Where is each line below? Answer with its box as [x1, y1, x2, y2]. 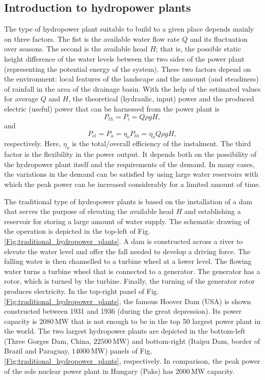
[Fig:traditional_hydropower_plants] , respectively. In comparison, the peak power [4, 356, 260, 366]
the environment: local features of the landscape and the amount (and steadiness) [4, 73, 259, 84]
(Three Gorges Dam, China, [4, 335, 92, 346]
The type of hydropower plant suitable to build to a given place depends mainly [4, 23, 254, 34]
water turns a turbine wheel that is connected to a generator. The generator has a [4, 265, 260, 276]
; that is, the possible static [155, 43, 241, 54]
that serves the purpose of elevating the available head [4, 206, 174, 216]
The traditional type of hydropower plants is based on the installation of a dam [4, 196, 252, 206]
